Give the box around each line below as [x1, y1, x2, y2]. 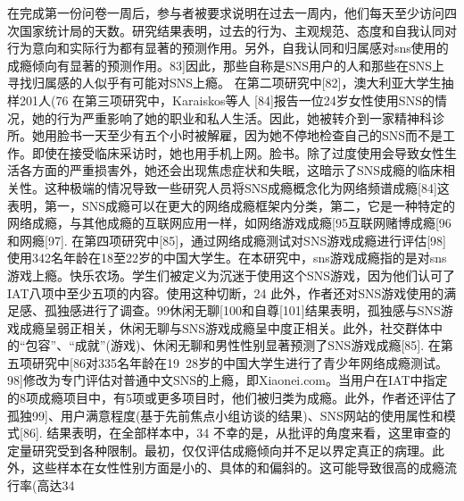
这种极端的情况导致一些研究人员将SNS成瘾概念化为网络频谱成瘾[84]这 [44, 178, 450, 196]
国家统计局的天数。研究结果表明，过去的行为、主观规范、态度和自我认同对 [19, 21, 457, 39]
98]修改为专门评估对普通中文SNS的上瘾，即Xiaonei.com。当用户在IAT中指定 [7, 371, 448, 389]
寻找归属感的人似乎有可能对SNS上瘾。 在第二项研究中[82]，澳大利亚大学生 [7, 73, 442, 92]
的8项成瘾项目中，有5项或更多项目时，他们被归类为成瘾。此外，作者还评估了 [7, 388, 457, 407]
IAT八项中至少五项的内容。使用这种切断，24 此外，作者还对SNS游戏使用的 [7, 283, 444, 302]
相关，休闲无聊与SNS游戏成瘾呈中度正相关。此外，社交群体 [81, 318, 431, 337]
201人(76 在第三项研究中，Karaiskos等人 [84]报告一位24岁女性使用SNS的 [19, 90, 435, 109]
